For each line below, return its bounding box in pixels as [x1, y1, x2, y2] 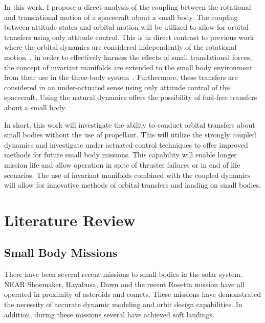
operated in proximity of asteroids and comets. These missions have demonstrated [4, 289, 261, 299]
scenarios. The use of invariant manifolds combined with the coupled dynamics [4, 169, 251, 180]
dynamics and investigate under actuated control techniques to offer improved [4, 139, 248, 150]
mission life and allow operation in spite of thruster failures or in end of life [4, 159, 240, 170]
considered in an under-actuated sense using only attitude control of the [4, 82, 230, 92]
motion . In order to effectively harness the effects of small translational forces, [4, 51, 252, 62]
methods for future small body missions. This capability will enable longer [4, 149, 237, 160]
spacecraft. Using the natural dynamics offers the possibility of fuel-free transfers [4, 92, 257, 103]
